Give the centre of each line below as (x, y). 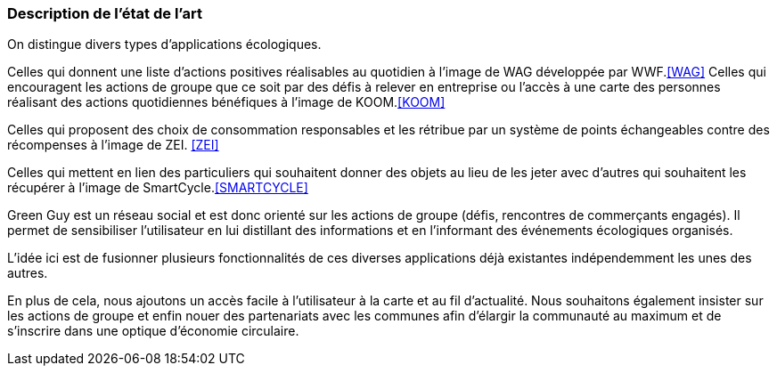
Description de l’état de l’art (105, 13)
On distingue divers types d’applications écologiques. (164, 45)
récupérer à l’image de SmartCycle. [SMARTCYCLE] (158, 188)
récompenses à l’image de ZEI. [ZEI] (113, 145)
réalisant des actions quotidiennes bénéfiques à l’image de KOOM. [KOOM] (226, 102)
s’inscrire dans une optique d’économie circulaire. (153, 331)
